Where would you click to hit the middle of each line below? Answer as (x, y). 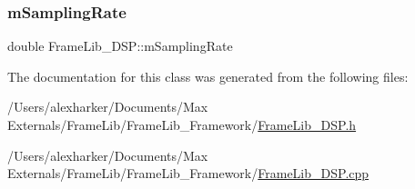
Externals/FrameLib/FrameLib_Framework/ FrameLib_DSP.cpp (188, 173)
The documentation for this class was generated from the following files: (208, 76)
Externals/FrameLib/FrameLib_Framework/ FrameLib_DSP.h (182, 124)
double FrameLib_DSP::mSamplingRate (120, 46)
